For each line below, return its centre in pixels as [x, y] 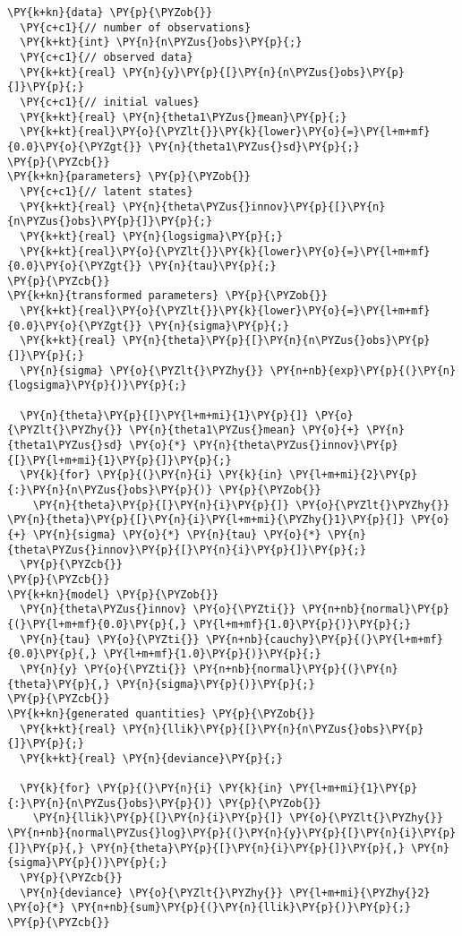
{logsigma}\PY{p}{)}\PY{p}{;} [97, 386]
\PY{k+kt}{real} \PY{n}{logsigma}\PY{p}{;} [151, 236]
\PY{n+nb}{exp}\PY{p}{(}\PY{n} [363, 370]
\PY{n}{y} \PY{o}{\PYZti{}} [103, 669]
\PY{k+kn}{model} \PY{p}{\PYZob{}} [113, 594]
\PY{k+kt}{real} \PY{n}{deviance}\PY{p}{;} [151, 758]
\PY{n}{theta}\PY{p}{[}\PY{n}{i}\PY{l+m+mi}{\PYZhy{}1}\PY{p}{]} [206, 520]
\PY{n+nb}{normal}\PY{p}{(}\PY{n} [295, 669]
